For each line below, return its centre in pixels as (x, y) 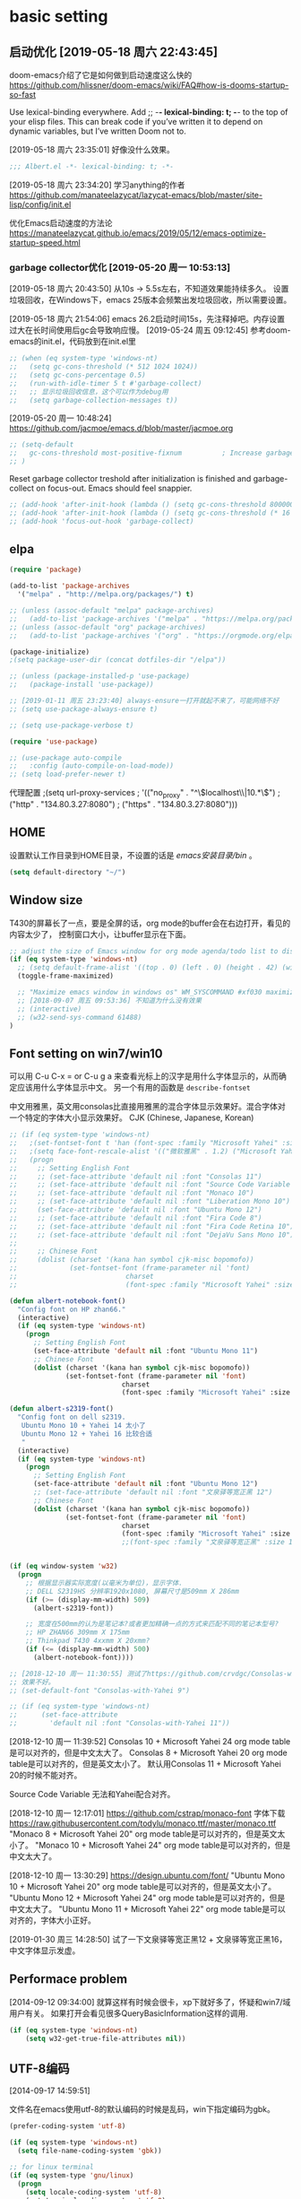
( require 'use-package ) (54, 742)
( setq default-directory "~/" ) (68, 872)
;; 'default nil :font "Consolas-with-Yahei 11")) (120, 1724)
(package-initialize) (50, 652)
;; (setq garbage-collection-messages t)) (94, 400)
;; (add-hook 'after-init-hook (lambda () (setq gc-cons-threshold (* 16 (150, 513)
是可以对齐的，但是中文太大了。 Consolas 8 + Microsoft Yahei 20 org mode (149, 1753)
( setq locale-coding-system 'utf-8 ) (94, 2192)
